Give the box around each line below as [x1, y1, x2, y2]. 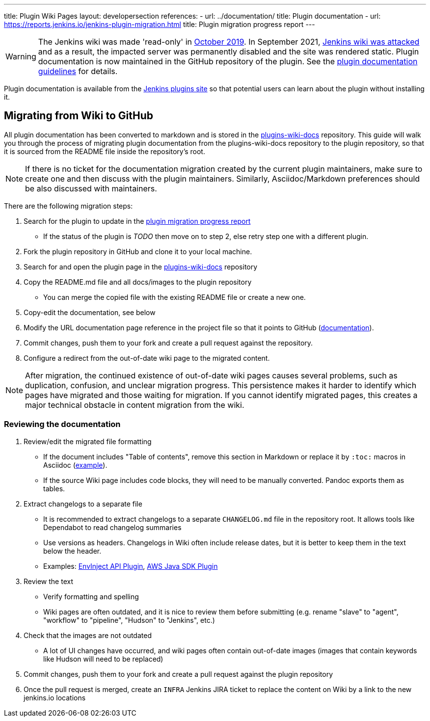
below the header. [43, 546, 102, 555]
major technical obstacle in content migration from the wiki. [25, 400, 244, 410]
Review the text [24, 577, 74, 586]
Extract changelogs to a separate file [24, 499, 142, 508]
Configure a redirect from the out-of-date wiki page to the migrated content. [24, 353, 270, 362]
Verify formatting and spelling [43, 592, 139, 601]
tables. [43, 484, 65, 493]
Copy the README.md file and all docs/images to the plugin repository [24, 277, 252, 286]
